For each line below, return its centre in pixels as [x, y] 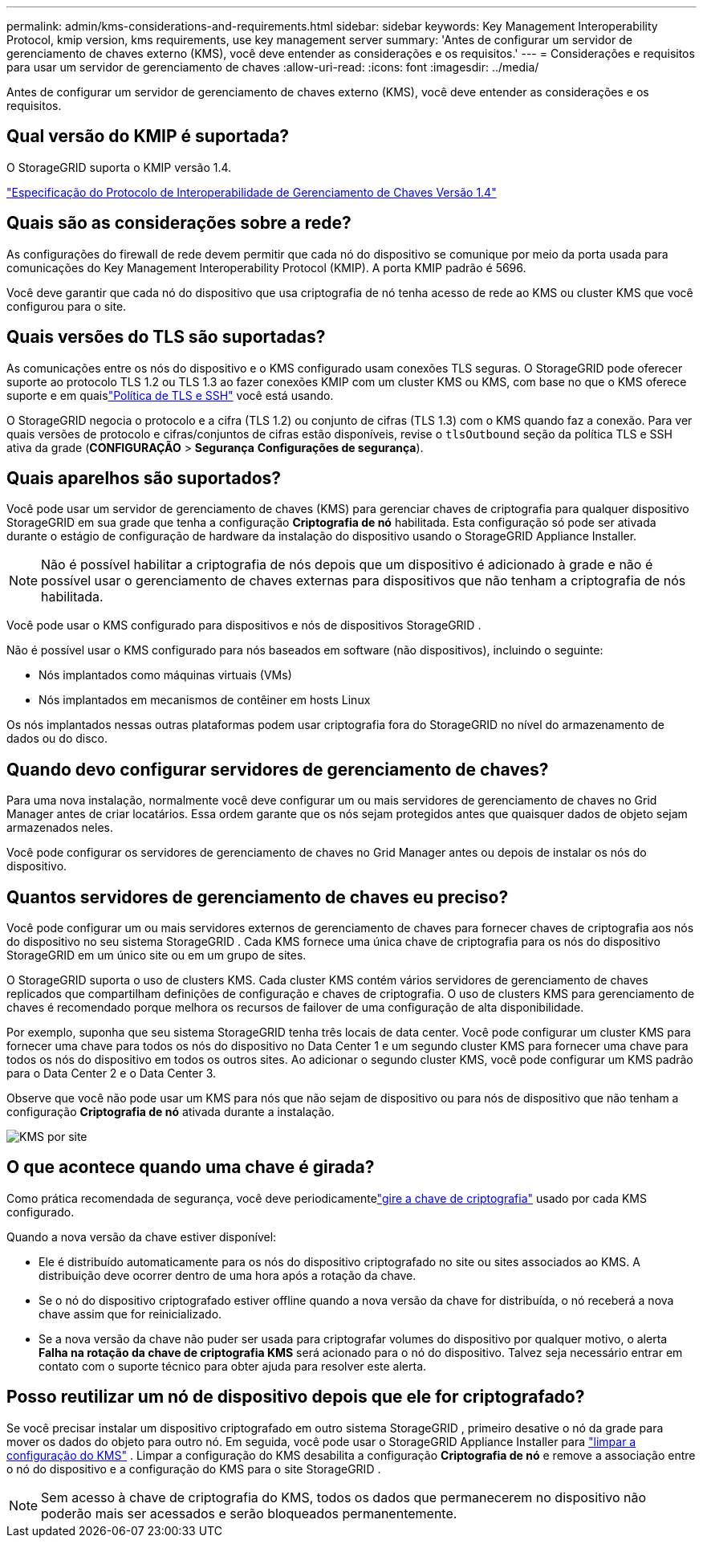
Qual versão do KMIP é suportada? [148, 136]
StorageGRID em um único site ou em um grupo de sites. [156, 955]
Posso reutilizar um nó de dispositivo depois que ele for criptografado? [296, 1397]
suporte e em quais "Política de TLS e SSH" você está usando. [170, 395]
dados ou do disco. [57, 739]
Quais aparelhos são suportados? [144, 478]
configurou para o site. [67, 306]
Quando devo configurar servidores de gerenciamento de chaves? [278, 769]
